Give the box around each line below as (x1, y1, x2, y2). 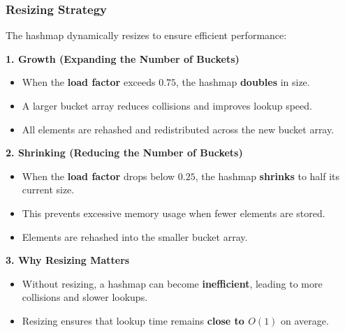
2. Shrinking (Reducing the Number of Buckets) (6, 145, 243, 160)
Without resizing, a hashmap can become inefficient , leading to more (22, 276, 323, 290)
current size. (22, 182, 75, 197)
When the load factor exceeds (22, 75, 156, 89)
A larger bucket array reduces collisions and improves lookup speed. (22, 98, 312, 112)
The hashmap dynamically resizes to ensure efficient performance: (6, 28, 287, 43)
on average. (281, 313, 329, 327)
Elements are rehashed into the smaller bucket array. (22, 229, 248, 244)
